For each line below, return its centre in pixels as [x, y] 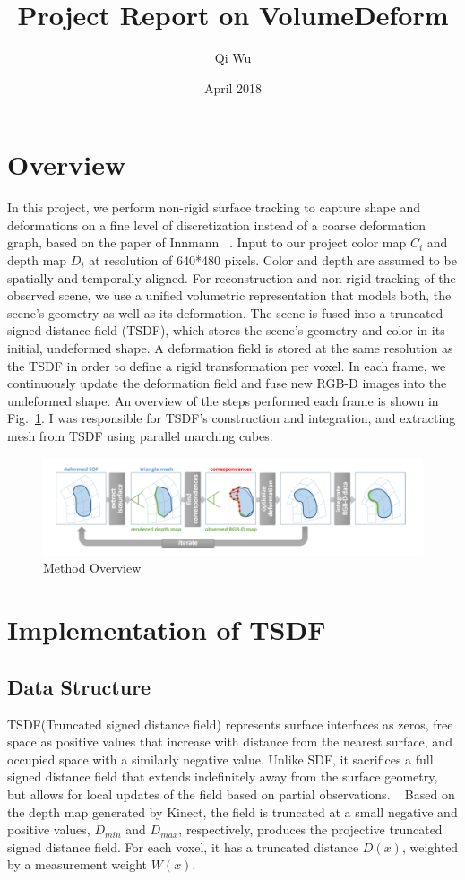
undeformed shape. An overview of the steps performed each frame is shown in [223, 400]
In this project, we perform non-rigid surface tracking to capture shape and [214, 207]
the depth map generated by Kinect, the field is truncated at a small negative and [232, 811]
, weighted [430, 846]
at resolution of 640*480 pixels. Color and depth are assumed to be [273, 260]
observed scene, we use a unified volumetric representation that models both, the [229, 295]
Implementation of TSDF [167, 630]
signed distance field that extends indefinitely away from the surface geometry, [223, 776]
